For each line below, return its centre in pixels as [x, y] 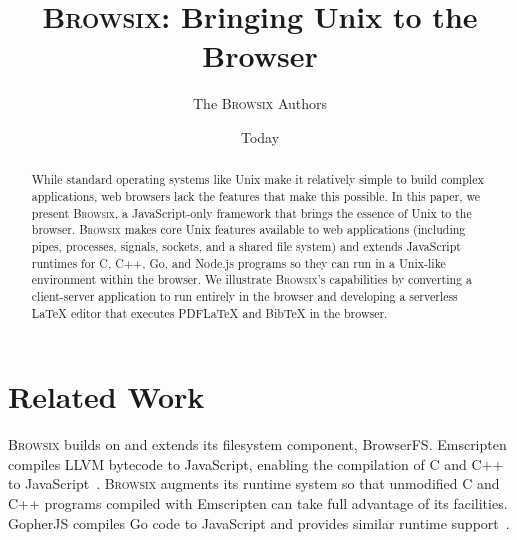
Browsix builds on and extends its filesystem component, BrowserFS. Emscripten [257, 444]
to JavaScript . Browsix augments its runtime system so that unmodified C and [254, 483]
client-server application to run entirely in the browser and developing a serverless [244, 295]
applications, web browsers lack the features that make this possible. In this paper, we [255, 195]
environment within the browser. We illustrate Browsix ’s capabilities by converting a [251, 279]
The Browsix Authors [260, 103]
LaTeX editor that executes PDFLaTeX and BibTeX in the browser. [209, 312]
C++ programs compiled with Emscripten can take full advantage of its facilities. [258, 502]
